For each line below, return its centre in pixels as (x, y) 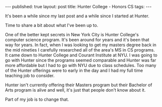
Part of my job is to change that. (37, 99)
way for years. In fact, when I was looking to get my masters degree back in (81, 45)
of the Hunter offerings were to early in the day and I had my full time (74, 70)
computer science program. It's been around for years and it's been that (77, 40)
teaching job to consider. (30, 75)
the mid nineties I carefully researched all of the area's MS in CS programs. (80, 50)
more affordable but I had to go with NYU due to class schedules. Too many (81, 65)
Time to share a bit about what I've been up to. (52, 25)
